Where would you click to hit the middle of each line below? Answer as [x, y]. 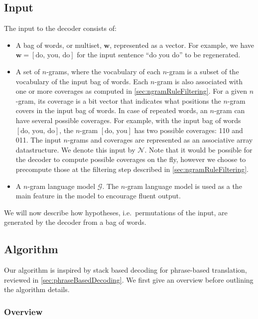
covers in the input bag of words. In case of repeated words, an [112, 110]
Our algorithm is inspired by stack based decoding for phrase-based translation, [126, 270]
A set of [28, 71]
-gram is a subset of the [203, 71]
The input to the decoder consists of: [60, 28]
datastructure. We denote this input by [75, 149]
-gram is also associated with [198, 81]
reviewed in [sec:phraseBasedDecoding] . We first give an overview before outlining [129, 279]
